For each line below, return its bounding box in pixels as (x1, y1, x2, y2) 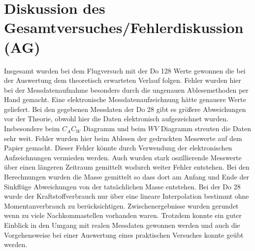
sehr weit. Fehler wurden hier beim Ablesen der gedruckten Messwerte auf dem (4, 133, 242, 143)
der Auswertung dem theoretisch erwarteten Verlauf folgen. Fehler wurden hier (4, 75, 241, 85)
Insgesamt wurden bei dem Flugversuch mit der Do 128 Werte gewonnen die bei (4, 65, 246, 75)
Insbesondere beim (4, 123, 60, 134)
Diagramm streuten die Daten (160, 123, 251, 134)
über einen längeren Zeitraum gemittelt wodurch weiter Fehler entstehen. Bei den (4, 162, 250, 172)
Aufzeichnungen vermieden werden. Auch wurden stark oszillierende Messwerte (4, 152, 242, 162)
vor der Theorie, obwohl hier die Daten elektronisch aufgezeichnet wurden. (4, 113, 228, 124)
